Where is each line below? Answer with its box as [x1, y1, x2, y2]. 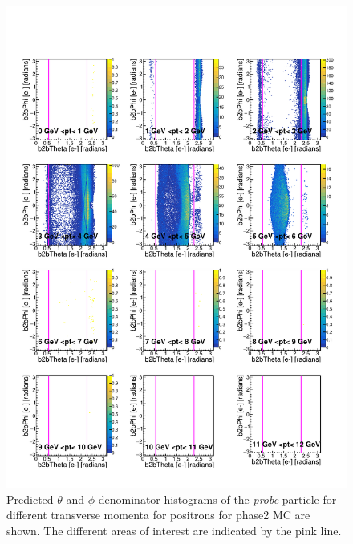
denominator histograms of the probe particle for [98, 490, 337, 507]
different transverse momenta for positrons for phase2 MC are [6, 506, 310, 523]
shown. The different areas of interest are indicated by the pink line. [6, 522, 342, 538]
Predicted [6, 490, 54, 507]
